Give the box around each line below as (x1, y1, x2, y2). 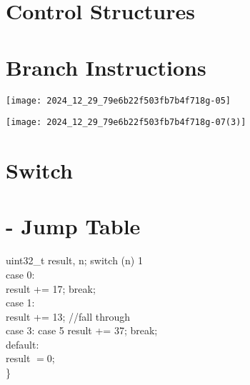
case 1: (6, 295, 35, 310)
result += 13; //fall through (6, 309, 131, 324)
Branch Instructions (6, 52, 206, 81)
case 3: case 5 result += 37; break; (6, 323, 158, 338)
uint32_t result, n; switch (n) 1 (6, 253, 143, 268)
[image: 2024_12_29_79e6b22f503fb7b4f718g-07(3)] (6, 117, 246, 128)
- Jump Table (6, 211, 141, 241)
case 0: (6, 266, 35, 281)
